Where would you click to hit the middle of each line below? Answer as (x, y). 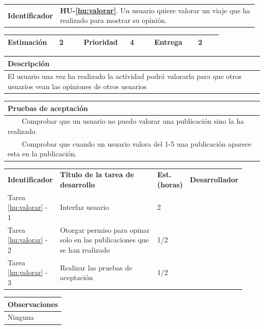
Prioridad (101, 42)
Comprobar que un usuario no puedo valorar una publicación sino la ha (133, 121)
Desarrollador (214, 180)
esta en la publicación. (42, 154)
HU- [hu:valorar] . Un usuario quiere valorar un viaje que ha (155, 10)
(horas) (170, 184)
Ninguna (21, 317)
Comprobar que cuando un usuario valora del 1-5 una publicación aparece (137, 143)
